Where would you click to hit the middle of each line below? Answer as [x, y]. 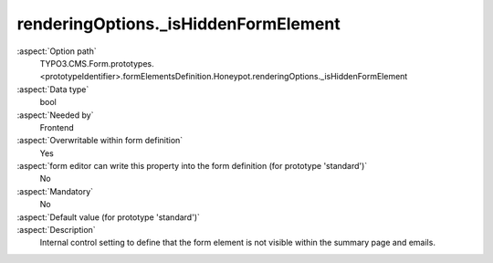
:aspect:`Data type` [53, 89]
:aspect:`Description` [56, 230]
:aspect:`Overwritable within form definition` [100, 141]
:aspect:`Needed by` [55, 115]
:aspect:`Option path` [57, 51]
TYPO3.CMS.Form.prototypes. [97, 63]
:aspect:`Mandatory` [55, 191]
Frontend [57, 127]
